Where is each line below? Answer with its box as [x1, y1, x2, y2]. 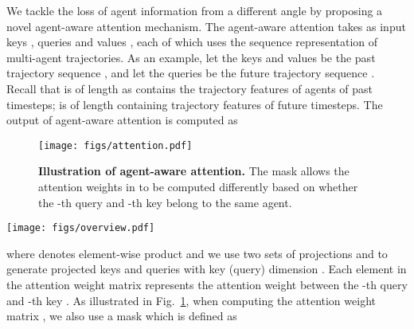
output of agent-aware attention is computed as [6, 112, 238, 128]
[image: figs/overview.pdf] [6, 222, 155, 234]
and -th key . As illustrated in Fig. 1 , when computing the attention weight [6, 292, 376, 308]
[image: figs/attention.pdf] [38, 139, 193, 151]
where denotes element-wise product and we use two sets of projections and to [6, 245, 388, 261]
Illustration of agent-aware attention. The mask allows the [38, 163, 350, 179]
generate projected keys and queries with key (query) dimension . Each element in [6, 260, 407, 277]
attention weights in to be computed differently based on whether [38, 178, 358, 194]
